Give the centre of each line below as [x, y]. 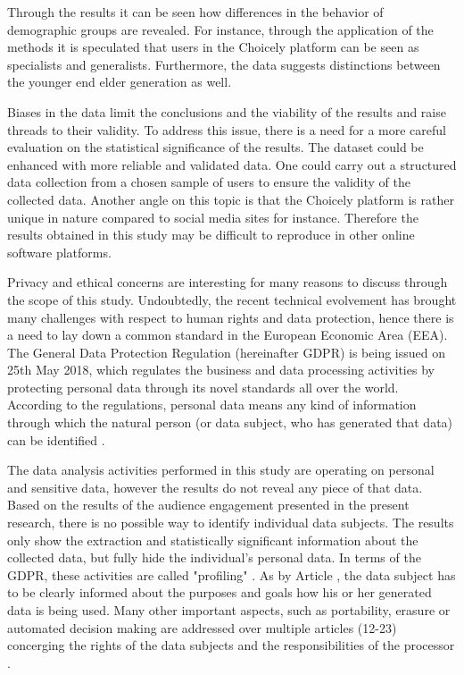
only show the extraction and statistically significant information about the [213, 540]
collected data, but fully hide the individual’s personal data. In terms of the [214, 557]
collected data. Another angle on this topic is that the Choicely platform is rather [231, 199]
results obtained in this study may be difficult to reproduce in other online [211, 235]
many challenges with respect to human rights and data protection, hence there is [231, 317]
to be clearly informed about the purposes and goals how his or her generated [220, 592]
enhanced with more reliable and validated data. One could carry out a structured [232, 164]
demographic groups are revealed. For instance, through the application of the [220, 29]
